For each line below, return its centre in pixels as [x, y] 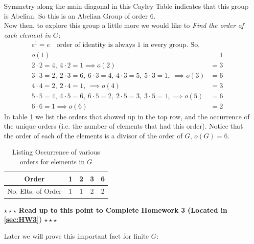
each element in [27, 34]
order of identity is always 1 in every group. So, [128, 45]
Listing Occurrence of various [56, 152]
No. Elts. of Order [35, 191]
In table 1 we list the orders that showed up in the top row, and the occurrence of [127, 116]
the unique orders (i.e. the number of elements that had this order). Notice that [124, 126]
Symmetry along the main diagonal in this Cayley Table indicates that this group [126, 6]
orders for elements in [52, 162]
